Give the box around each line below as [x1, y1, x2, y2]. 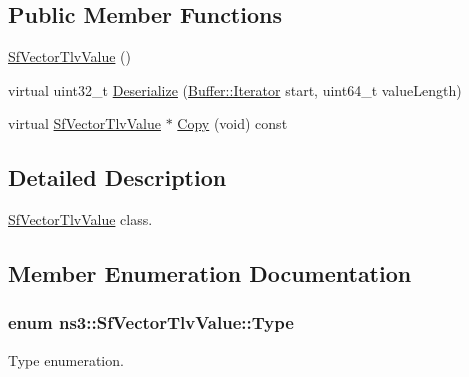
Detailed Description [8, 162, 227, 193]
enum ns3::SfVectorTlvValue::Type [8, 310, 294, 335]
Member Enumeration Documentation [8, 258, 412, 289]
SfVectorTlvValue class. [8, 209, 153, 230]
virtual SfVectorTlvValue [8, 113, 161, 134]
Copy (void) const [177, 113, 288, 134]
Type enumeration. [8, 349, 124, 370]
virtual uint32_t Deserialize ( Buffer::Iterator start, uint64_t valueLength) [8, 79, 462, 100]
